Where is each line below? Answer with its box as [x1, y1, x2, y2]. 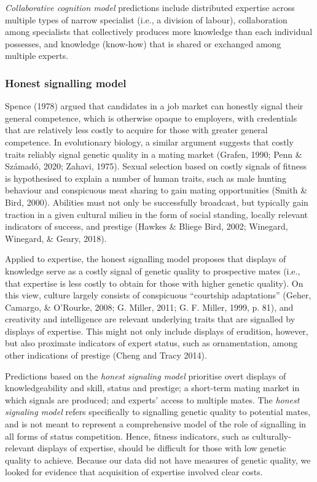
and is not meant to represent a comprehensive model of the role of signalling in [5, 418, 307, 430]
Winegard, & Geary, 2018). [5, 231, 107, 244]
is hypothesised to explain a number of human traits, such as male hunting [5, 171, 286, 184]
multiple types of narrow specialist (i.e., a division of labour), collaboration [5, 13, 288, 26]
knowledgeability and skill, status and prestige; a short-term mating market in [5, 381, 300, 394]
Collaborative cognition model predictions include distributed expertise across [5, 1, 295, 14]
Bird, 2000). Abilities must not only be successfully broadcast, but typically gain [5, 195, 308, 208]
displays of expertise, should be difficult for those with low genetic [37, 441, 286, 454]
